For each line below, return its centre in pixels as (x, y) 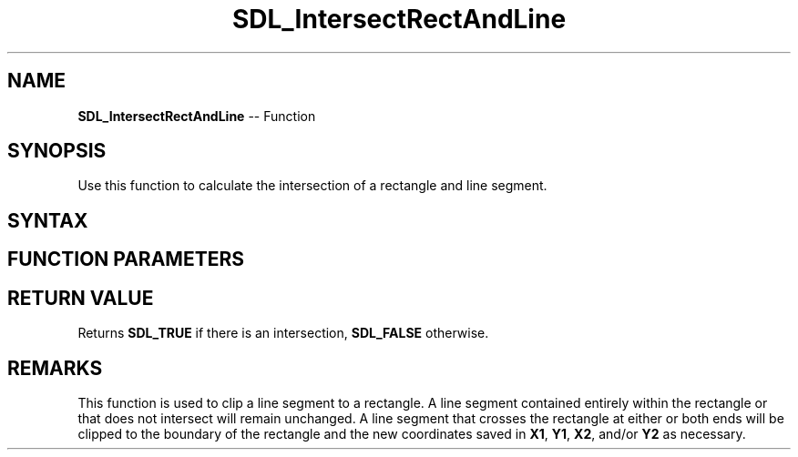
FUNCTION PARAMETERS (126, 259)
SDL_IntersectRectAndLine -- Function (197, 116)
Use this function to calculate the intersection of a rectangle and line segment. (312, 186)
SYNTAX (48, 220)
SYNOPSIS (57, 151)
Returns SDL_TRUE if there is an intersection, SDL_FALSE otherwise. (283, 333)
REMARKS (55, 368)
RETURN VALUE (81, 298)
